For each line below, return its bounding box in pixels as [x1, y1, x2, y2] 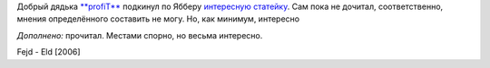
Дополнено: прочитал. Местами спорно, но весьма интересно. [16, 30, 263, 40]
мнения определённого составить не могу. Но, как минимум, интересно [16, 13, 299, 24]
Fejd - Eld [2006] [16, 47, 81, 57]
